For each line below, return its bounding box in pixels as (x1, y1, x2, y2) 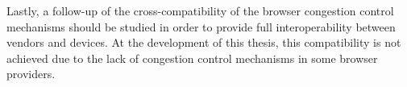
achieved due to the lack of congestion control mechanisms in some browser (6, 49, 378, 66)
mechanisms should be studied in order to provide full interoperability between (6, 18, 396, 35)
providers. (6, 65, 56, 82)
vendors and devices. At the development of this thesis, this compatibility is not (6, 34, 401, 51)
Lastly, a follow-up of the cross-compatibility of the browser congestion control (6, 2, 394, 19)
